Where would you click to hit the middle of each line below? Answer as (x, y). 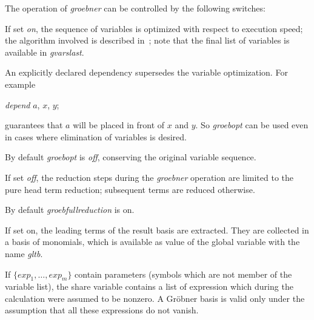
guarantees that (34, 125)
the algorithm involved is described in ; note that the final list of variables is (147, 40)
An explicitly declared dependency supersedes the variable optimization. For (146, 72)
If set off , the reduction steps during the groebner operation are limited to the (149, 177)
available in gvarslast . (45, 52)
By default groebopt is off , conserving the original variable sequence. (131, 157)
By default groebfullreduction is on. (70, 210)
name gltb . (24, 253)
